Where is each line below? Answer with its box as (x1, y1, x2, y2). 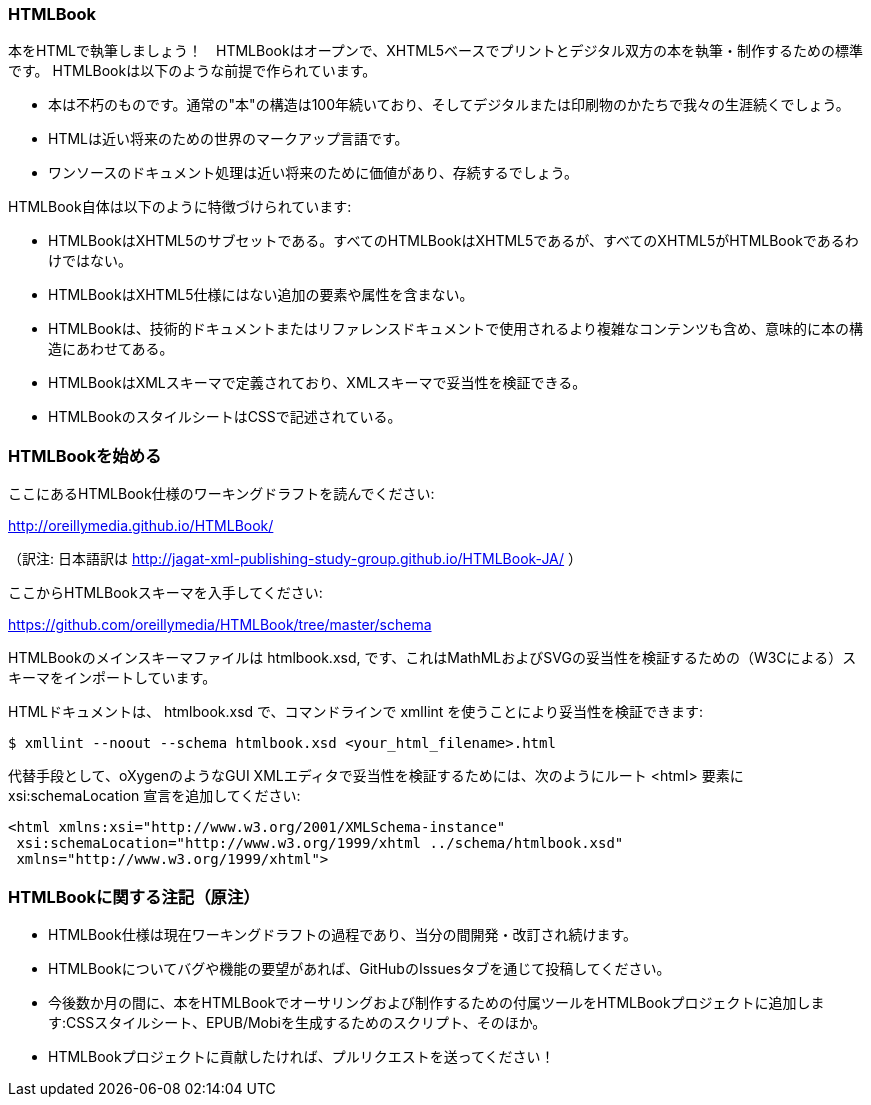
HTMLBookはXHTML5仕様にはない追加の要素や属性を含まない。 (48, 286, 474, 304)
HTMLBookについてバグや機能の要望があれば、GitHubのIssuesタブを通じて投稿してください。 (48, 959, 671, 977)
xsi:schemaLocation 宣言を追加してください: (8, 787, 301, 805)
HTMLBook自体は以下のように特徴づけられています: (8, 198, 352, 216)
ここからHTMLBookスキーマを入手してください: (8, 584, 323, 602)
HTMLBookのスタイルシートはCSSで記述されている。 (48, 408, 402, 426)
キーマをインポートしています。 (8, 669, 217, 687)
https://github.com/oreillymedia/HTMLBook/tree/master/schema (8, 616, 432, 634)
